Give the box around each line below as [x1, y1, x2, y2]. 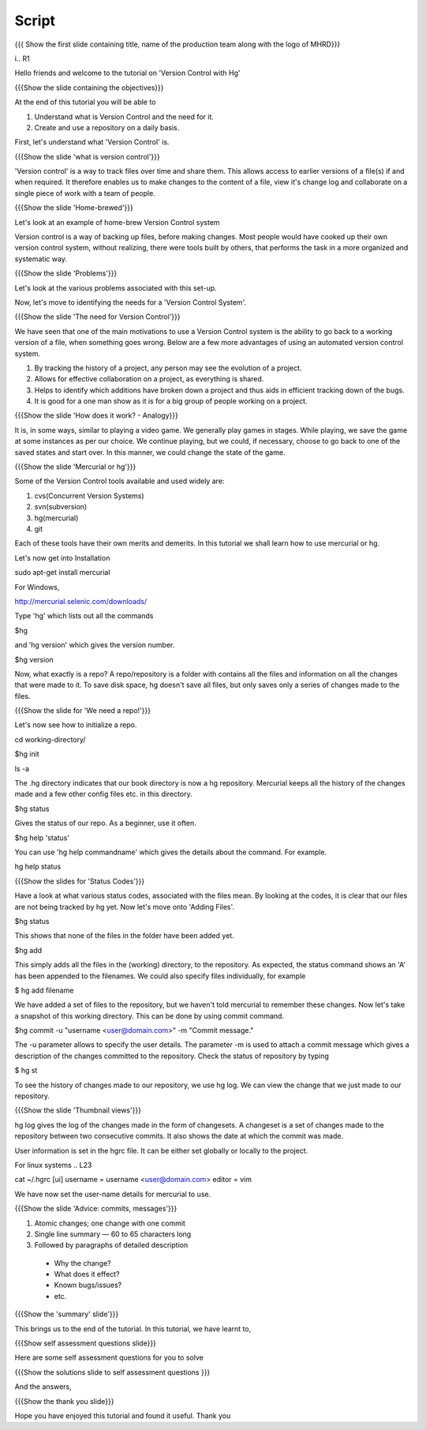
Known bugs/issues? [54, 1280, 122, 1290]
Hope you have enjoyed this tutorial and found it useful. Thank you [14, 1411, 231, 1421]
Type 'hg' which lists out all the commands [14, 611, 154, 621]
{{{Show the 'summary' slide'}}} [14, 1309, 119, 1319]
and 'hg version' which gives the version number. [14, 640, 175, 650]
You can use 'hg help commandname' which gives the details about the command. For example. [14, 847, 327, 857]
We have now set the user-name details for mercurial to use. [14, 1189, 211, 1199]
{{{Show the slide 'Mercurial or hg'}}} [14, 462, 136, 471]
